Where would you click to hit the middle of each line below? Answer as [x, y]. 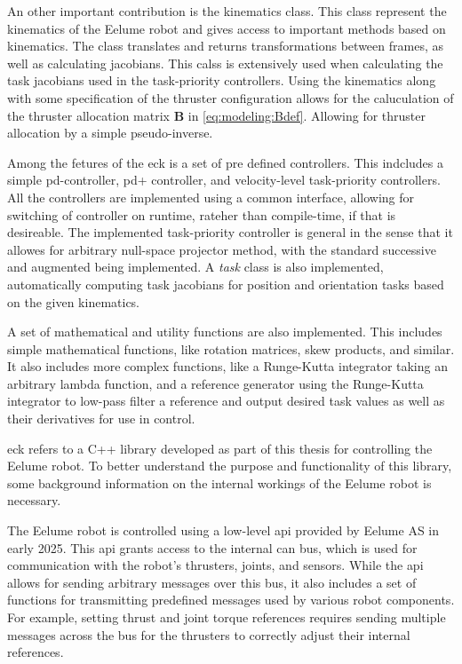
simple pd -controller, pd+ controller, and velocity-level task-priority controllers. [224, 180]
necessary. [34, 500]
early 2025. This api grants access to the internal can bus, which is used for [212, 547]
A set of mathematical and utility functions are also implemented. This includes [225, 332]
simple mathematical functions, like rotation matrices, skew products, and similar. [231, 348]
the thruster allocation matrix [88, 115]
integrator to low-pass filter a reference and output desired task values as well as [226, 401]
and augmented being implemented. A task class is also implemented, [195, 267]
